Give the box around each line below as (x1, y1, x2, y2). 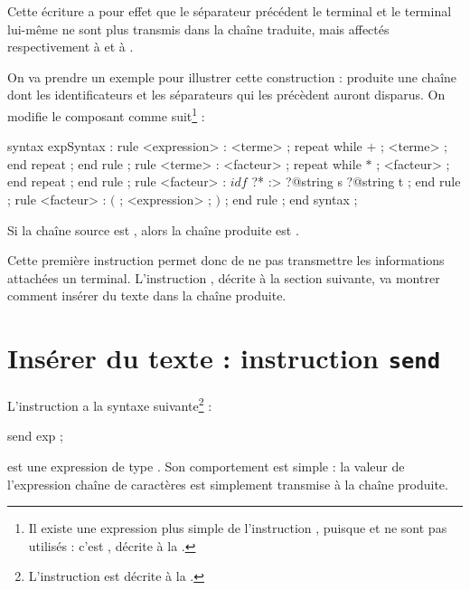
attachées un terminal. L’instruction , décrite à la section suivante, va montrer (7, 268, 440, 287)
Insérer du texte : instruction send (7, 339, 441, 376)
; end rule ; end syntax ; (224, 190, 358, 208)
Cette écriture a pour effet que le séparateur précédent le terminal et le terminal (7, 2, 452, 20)
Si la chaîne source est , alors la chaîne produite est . (7, 220, 299, 239)
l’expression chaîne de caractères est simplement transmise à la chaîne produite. (7, 474, 448, 493)
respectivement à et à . (7, 37, 134, 56)
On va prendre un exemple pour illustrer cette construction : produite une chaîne (7, 67, 457, 86)
